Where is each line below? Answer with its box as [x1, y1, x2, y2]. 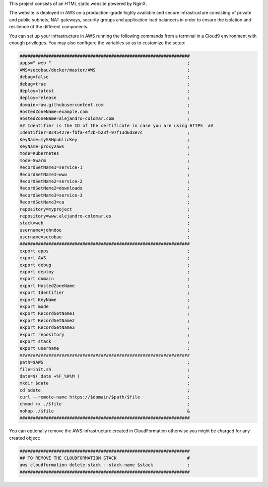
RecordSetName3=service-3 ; [19, 192, 190, 198]
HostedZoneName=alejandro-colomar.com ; [19, 116, 190, 121]
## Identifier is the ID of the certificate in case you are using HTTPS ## [19, 122, 213, 128]
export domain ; [19, 276, 190, 282]
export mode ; [19, 304, 190, 309]
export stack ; [19, 338, 190, 344]
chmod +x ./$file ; [19, 401, 190, 407]
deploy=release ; [19, 95, 190, 100]
